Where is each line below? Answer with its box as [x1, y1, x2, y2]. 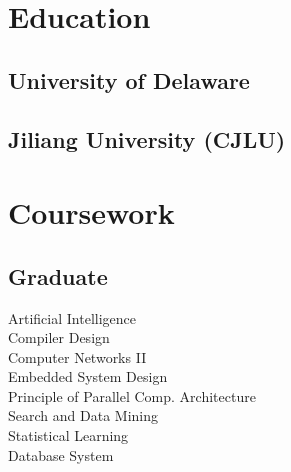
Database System [8, 444, 114, 465]
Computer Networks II [8, 346, 147, 367]
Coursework [8, 192, 175, 233]
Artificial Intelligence [8, 307, 136, 328]
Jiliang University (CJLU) [8, 123, 286, 154]
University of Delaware [8, 64, 250, 95]
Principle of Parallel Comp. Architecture [8, 385, 256, 406]
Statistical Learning [8, 425, 129, 446]
